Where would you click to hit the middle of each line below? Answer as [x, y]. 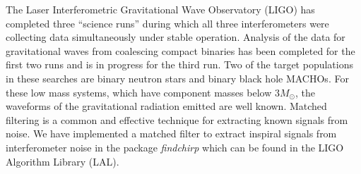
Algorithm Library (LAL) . [63, 161]
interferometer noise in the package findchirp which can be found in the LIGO [175, 147]
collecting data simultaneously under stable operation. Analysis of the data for [176, 37]
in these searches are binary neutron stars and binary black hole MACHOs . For [177, 78]
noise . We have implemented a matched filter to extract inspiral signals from [171, 133]
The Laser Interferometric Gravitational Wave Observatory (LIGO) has [160, 9]
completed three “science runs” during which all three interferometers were [167, 23]
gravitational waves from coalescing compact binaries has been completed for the [180, 50]
